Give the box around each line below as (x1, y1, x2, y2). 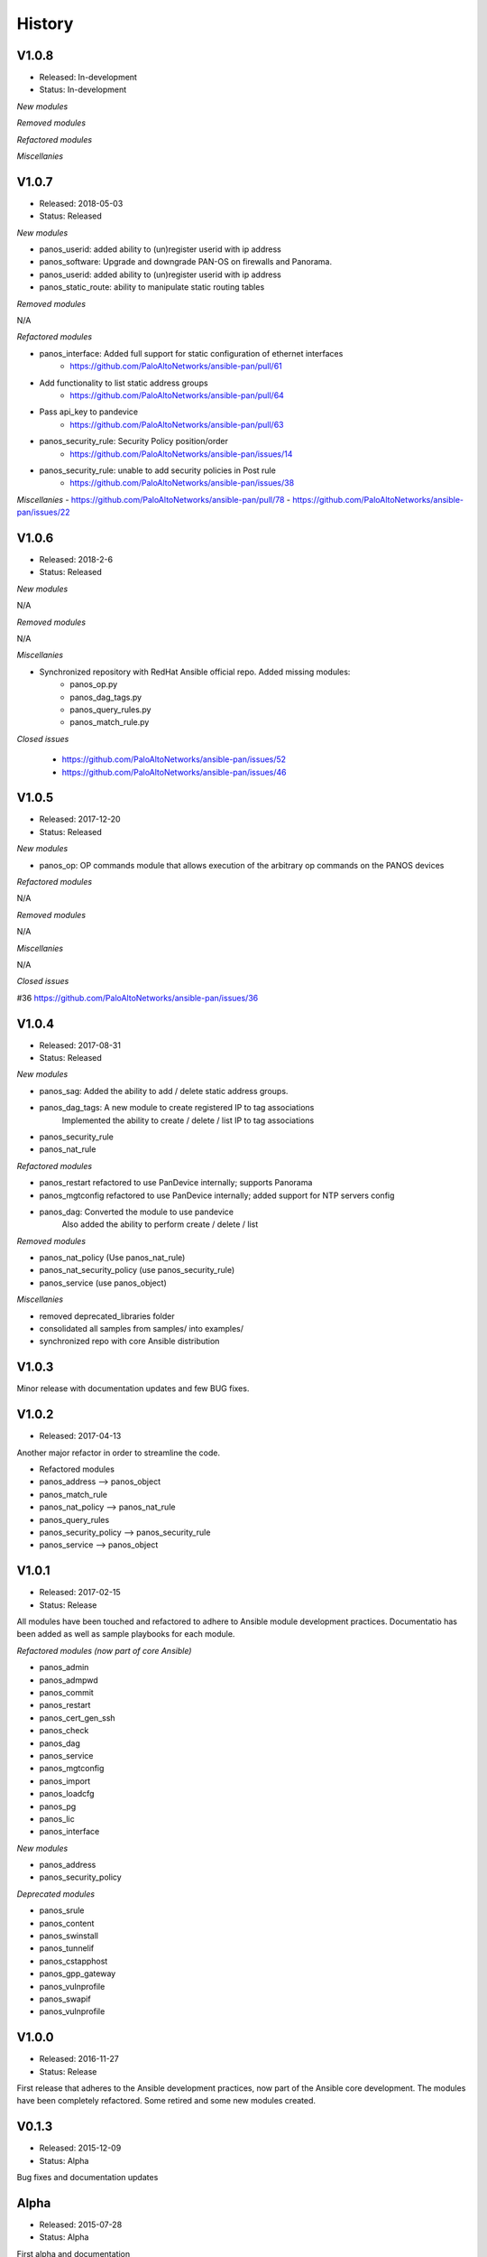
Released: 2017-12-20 (39, 813, 121, 825)
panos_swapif (39, 1993, 91, 2004)
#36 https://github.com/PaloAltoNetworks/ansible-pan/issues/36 (16, 992, 259, 1003)
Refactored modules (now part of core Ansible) (16, 1645, 192, 1656)
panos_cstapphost (39, 1955, 108, 1966)
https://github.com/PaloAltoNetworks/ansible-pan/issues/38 (69, 478, 295, 488)
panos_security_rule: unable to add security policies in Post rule (39, 465, 277, 476)
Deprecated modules (16, 1888, 95, 1899)
